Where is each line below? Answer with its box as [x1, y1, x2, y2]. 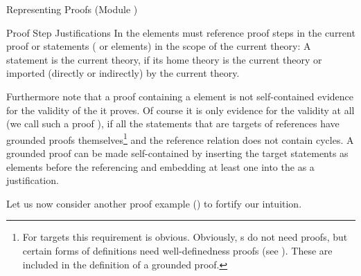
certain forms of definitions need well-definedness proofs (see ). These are [22, 243, 333, 257]
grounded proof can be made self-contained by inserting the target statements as [6, 146, 349, 160]
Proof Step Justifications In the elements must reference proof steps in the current [6, 25, 355, 39]
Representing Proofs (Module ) [6, 2, 138, 16]
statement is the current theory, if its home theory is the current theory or [6, 52, 322, 66]
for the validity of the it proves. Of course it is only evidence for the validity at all [6, 102, 355, 117]
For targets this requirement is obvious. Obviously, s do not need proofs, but [22, 230, 348, 244]
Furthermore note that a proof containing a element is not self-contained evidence [6, 89, 354, 103]
